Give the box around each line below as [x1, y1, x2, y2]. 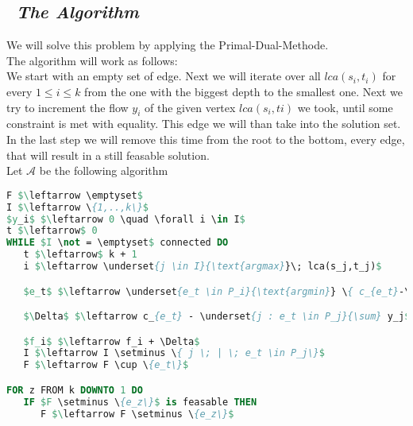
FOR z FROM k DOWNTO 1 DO [6, 384, 143, 396]
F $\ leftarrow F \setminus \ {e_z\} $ [40, 408, 234, 420]
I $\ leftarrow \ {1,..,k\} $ [6, 201, 149, 213]
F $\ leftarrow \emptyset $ [6, 189, 143, 201]
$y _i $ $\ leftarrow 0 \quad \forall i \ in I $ [6, 213, 245, 225]
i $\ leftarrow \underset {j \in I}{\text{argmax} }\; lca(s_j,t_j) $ [23, 261, 382, 272]
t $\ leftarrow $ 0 [6, 225, 98, 237]
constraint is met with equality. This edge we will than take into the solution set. [6, 115, 401, 132]
